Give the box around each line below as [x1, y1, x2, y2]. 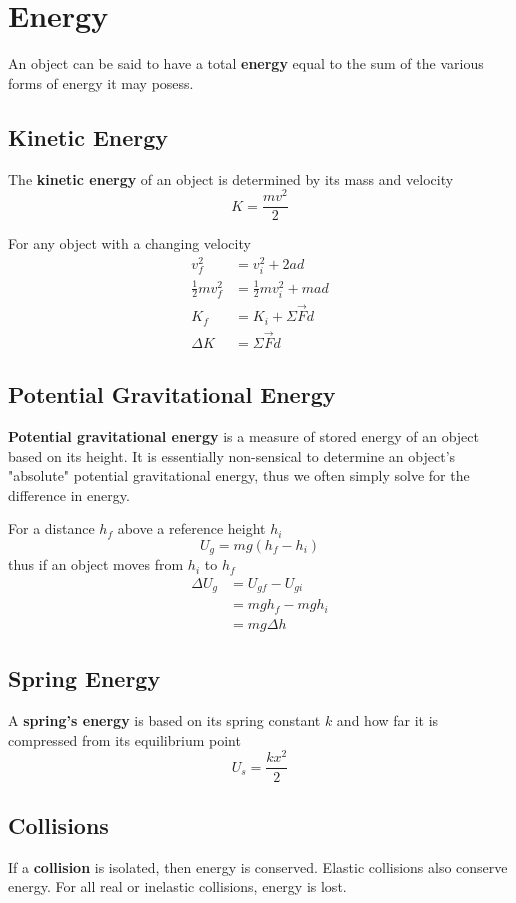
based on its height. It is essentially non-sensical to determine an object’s [8, 445, 456, 466]
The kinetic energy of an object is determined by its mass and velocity [8, 168, 454, 189]
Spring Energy [8, 663, 161, 694]
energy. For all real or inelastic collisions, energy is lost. [8, 876, 347, 897]
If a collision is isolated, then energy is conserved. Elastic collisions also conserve [8, 856, 508, 877]
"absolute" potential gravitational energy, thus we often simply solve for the [8, 465, 470, 486]
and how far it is [336, 710, 439, 731]
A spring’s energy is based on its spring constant [8, 710, 321, 731]
